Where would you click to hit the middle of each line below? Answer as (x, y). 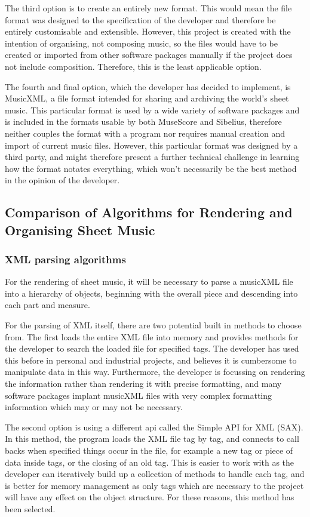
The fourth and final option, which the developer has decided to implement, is (148, 86)
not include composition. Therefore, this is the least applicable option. (133, 66)
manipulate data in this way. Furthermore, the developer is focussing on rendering (155, 372)
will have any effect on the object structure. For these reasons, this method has (150, 497)
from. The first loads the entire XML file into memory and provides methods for (152, 336)
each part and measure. (47, 305)
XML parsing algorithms (65, 259)
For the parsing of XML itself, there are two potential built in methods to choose (153, 325)
